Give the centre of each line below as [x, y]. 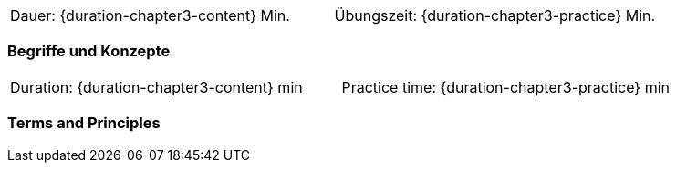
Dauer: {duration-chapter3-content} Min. [150, 15]
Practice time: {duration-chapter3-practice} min [505, 87]
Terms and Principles [84, 123]
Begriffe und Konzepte [89, 51]
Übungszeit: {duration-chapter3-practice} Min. [495, 15]
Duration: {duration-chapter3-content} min [156, 87]
